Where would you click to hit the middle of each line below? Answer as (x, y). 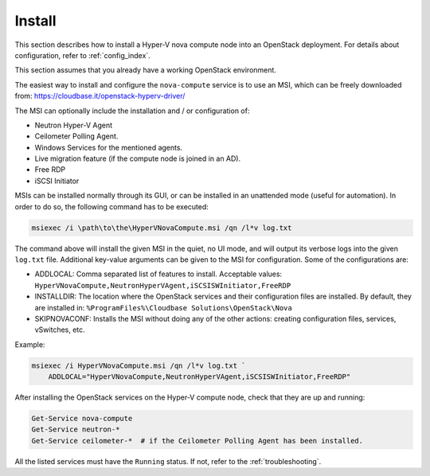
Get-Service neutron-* (76, 429)
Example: (30, 344)
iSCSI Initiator (57, 181)
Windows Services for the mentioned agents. (109, 147)
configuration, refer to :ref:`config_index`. (82, 55)
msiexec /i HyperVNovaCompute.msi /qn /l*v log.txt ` (139, 365)
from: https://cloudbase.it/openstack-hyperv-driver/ (100, 96)
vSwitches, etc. (60, 330)
